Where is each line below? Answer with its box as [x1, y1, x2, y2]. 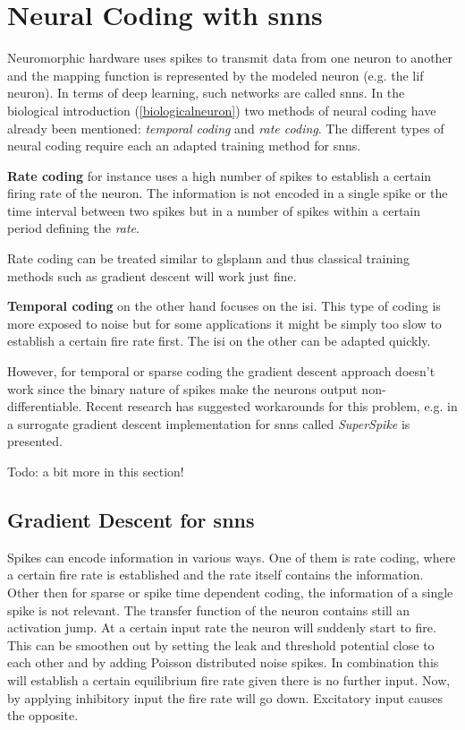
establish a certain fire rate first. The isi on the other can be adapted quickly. [7, 331, 431, 350]
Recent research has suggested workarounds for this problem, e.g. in [85, 397, 458, 416]
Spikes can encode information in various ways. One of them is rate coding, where [7, 547, 456, 566]
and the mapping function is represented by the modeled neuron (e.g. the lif [7, 65, 424, 84]
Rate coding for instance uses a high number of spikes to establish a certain [7, 166, 432, 185]
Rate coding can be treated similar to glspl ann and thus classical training [7, 249, 410, 268]
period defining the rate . [7, 219, 139, 237]
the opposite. [7, 706, 79, 725]
